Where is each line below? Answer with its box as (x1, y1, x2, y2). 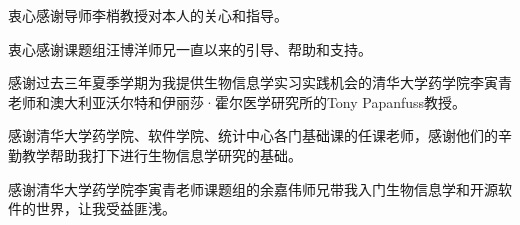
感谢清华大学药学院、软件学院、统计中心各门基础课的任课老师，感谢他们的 (8, 125, 498, 146)
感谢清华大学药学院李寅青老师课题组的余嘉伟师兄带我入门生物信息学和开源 (8, 178, 498, 199)
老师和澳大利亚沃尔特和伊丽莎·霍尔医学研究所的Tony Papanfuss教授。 (8, 91, 467, 112)
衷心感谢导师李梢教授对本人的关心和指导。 (8, 5, 288, 25)
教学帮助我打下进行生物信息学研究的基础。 (21, 144, 302, 165)
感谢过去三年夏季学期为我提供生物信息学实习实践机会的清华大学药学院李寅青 (8, 72, 512, 93)
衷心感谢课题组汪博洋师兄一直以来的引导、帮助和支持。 (8, 38, 372, 59)
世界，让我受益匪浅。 (35, 198, 176, 219)
